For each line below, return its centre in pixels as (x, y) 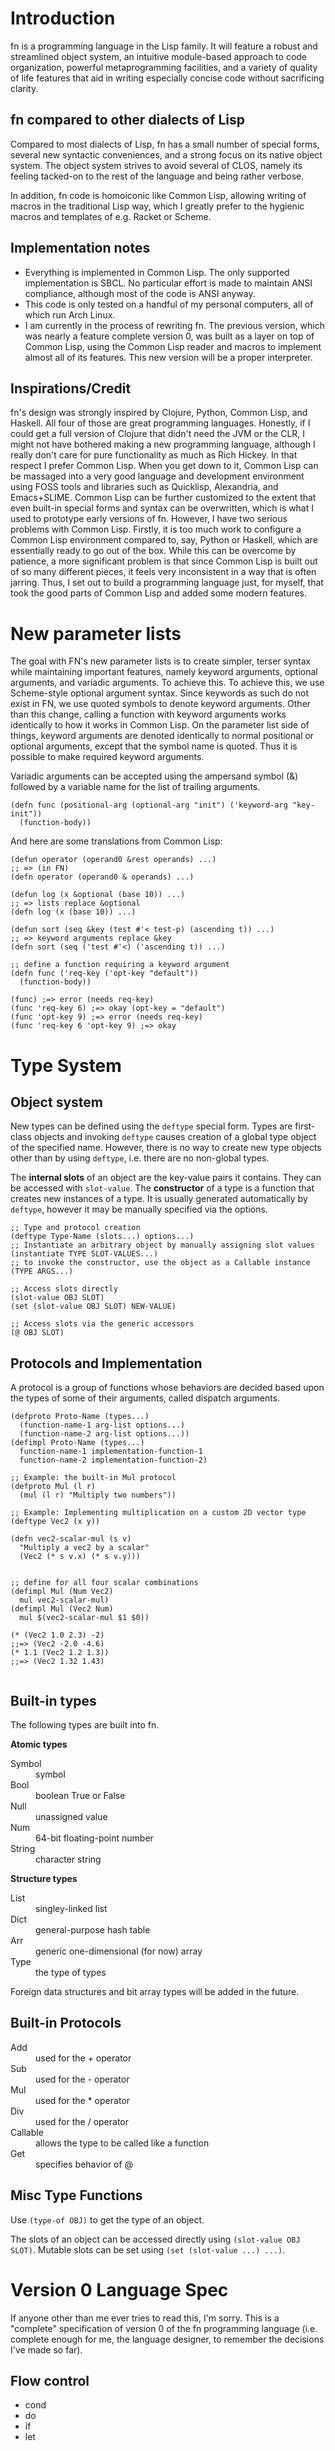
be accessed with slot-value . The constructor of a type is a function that (162, 1188)
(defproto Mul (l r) (53, 1487)
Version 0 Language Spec (119, 2289)
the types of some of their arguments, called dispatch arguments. (145, 1398)
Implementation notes (80, 248)
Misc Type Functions (76, 2195)
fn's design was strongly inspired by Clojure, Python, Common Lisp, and (159, 413)
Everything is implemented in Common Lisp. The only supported (157, 272)
